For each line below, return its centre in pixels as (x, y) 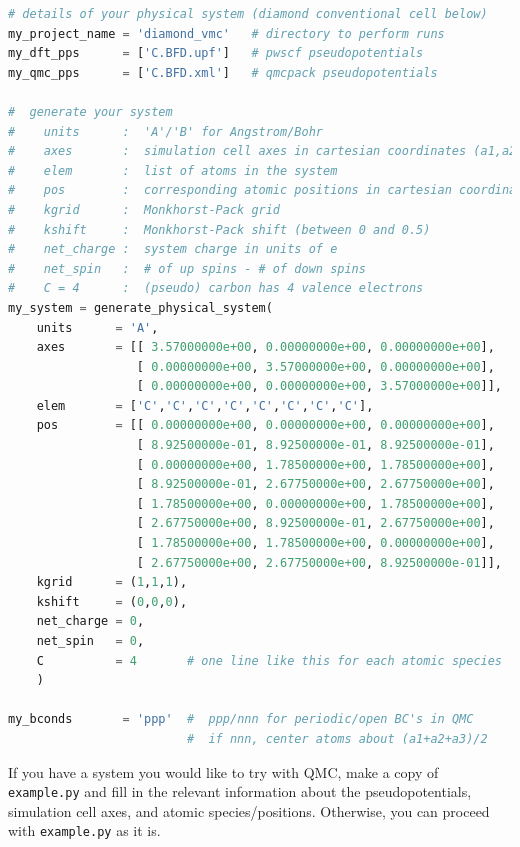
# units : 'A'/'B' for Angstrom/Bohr (165, 131)
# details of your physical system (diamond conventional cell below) (248, 14)
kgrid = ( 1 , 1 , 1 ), (112, 582)
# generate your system (90, 111)
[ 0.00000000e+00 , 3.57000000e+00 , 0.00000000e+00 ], (315, 366)
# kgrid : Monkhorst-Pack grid (144, 209)
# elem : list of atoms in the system (173, 170)
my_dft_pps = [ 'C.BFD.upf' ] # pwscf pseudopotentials (216, 53)
